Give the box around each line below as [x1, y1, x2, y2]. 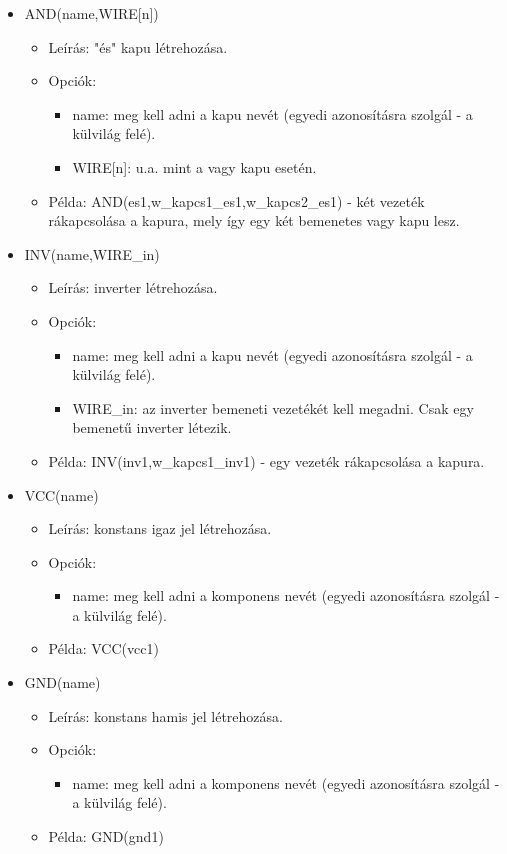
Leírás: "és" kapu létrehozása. [48, 36, 228, 57]
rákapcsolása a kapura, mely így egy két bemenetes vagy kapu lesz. [48, 210, 460, 231]
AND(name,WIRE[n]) [24, 3, 159, 23]
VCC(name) [24, 484, 99, 505]
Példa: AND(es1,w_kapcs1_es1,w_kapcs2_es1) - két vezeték [48, 190, 425, 211]
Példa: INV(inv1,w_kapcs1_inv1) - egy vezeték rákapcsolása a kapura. [48, 450, 485, 471]
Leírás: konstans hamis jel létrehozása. [48, 705, 283, 726]
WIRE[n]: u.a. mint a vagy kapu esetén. [72, 156, 317, 177]
